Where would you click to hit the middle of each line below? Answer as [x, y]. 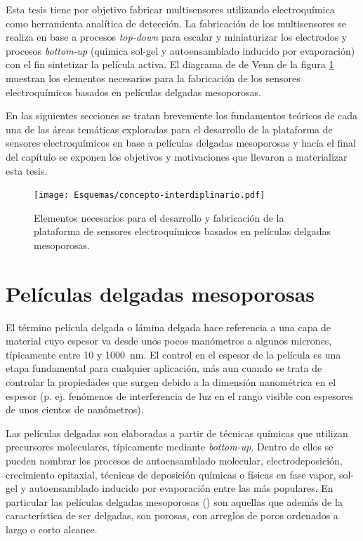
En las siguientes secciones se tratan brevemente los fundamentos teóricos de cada [182, 115]
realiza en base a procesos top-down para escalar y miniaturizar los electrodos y [177, 37]
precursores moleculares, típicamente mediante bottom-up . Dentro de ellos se [170, 447]
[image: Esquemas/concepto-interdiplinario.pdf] [150, 195]
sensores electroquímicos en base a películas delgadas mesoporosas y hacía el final [181, 143]
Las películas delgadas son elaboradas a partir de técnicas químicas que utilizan [177, 433]
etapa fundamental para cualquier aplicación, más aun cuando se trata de [164, 368]
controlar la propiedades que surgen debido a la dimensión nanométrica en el [171, 382]
